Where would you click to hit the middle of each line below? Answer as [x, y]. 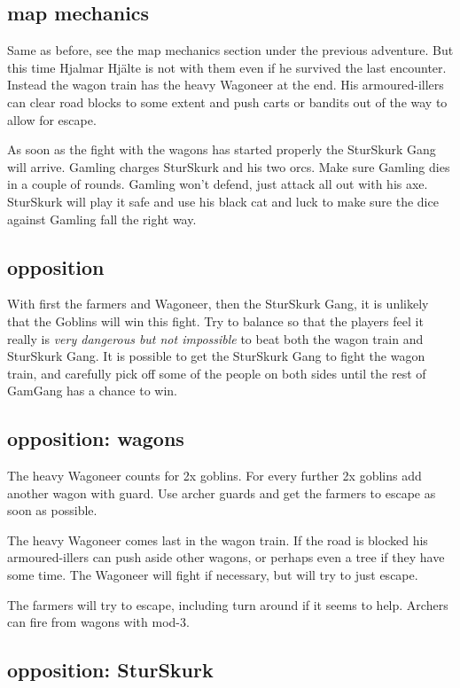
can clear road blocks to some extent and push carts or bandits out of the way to [227, 102]
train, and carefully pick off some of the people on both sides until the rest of [217, 373]
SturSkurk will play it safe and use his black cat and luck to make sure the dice [223, 201]
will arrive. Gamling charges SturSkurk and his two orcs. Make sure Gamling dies [229, 166]
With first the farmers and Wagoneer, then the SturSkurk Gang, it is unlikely [218, 304]
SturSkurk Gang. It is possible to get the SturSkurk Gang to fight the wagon [216, 356]
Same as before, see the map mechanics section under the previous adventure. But [230, 50]
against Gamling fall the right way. [102, 219]
